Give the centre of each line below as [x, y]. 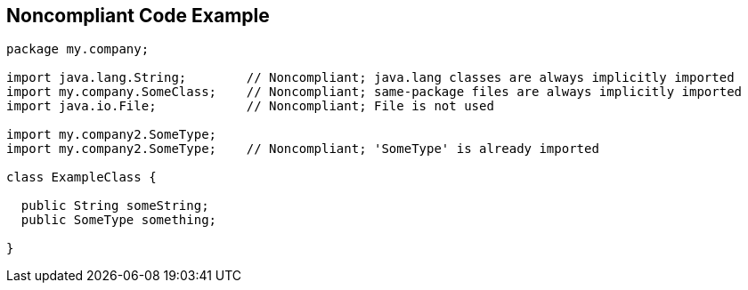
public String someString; [115, 206]
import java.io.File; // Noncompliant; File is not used [250, 106]
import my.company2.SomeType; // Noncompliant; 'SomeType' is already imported [303, 149]
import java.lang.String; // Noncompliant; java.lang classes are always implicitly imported [370, 78]
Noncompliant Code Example [138, 16]
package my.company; [78, 49]
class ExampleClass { [81, 177]
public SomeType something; [119, 220]
